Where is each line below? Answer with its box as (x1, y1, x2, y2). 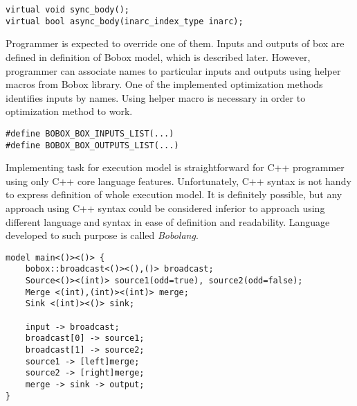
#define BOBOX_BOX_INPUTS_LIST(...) (6, 128, 174, 139)
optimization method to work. (6, 104, 133, 118)
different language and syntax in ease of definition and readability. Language (6, 214, 330, 229)
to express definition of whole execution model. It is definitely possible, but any (6, 187, 342, 202)
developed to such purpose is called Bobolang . (6, 228, 199, 242)
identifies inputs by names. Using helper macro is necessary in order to (6, 90, 306, 105)
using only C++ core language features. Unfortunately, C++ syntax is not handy (6, 173, 351, 188)
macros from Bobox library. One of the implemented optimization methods (6, 77, 323, 91)
